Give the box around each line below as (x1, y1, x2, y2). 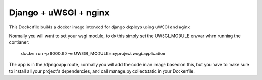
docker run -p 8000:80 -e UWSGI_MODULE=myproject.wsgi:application (21, 51, 165, 56)
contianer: (9, 40, 30, 45)
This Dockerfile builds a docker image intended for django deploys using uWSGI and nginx (9, 24, 190, 30)
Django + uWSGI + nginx (9, 7, 110, 18)
